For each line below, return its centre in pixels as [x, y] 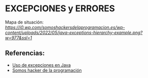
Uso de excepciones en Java [41, 65]
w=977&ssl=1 [19, 38]
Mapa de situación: [25, 22]
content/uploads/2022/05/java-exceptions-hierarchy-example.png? [74, 32]
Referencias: [25, 53]
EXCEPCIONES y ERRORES [60, 9]
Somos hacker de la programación [47, 70]
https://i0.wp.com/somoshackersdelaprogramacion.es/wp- [65, 27]
